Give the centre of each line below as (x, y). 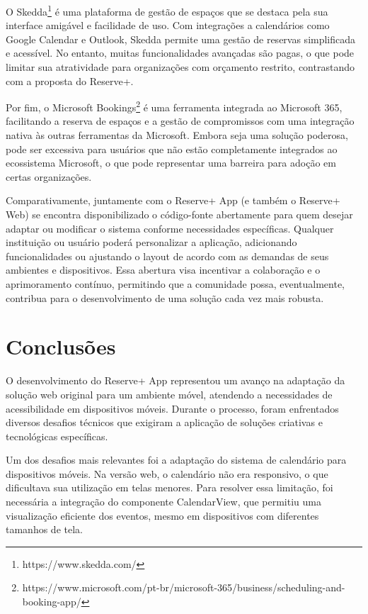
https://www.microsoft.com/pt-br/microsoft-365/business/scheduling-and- (184, 587)
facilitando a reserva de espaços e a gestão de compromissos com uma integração (180, 121)
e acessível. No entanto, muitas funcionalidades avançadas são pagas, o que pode (180, 53)
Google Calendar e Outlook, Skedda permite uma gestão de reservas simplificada (181, 39)
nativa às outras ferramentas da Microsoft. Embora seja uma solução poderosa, (177, 135)
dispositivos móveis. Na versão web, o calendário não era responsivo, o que (167, 473)
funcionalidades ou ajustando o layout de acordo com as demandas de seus (167, 256)
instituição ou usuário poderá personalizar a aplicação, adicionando (151, 242)
